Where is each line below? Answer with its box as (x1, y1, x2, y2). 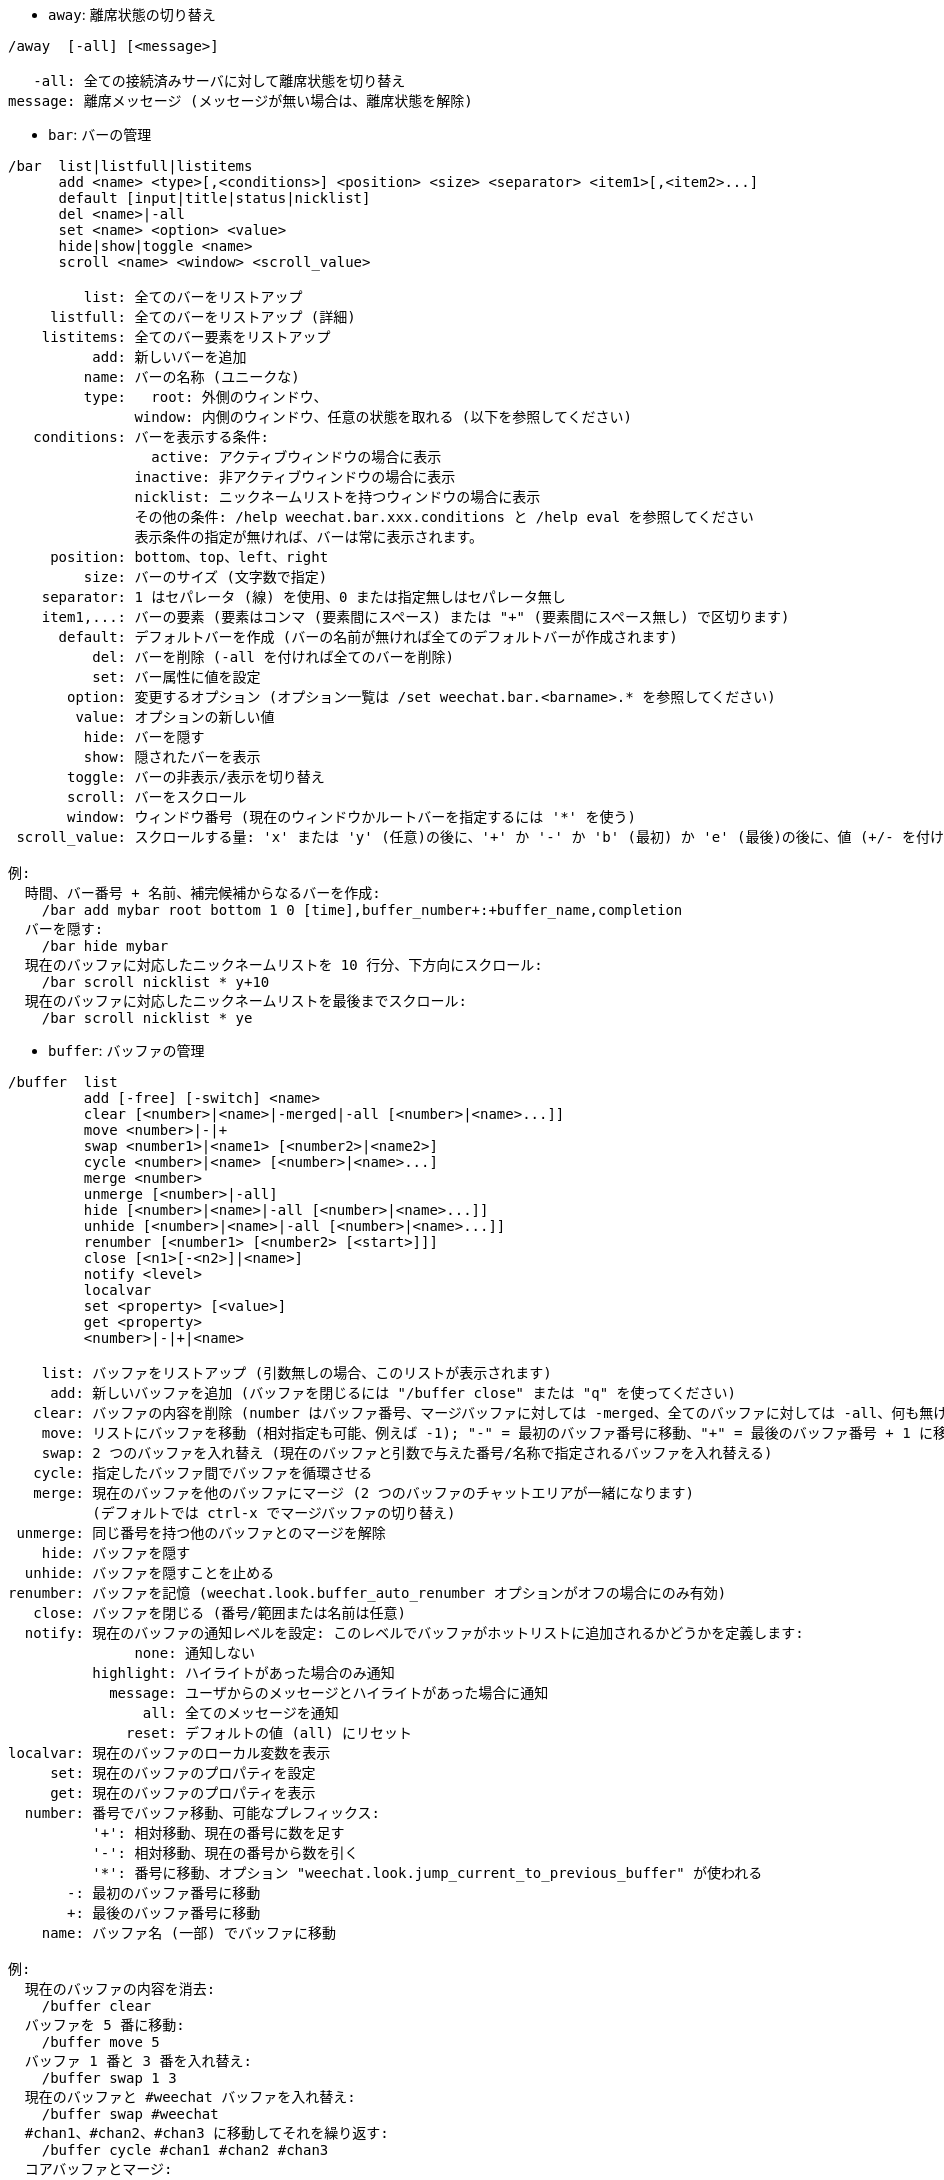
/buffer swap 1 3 (41, 2070, 177, 2086)
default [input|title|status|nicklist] (58, 190, 371, 206)
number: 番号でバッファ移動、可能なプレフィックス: (24, 1805, 381, 1821)
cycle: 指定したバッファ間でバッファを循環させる (33, 1465, 373, 1481)
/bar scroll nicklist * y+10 (41, 974, 270, 990)
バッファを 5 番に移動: (24, 2017, 185, 2033)
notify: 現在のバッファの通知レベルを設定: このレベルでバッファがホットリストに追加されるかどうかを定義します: (24, 1625, 804, 1641)
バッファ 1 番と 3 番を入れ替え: (24, 2053, 252, 2069)
